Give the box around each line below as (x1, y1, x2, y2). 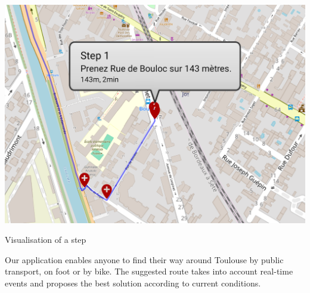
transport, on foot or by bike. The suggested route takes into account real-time (5, 265, 293, 277)
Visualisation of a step (5, 233, 86, 246)
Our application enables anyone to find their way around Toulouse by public (5, 253, 284, 266)
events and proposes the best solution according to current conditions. (5, 277, 261, 289)
